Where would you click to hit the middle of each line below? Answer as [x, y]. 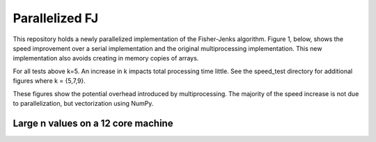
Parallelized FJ [56, 18]
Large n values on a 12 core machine [93, 123]
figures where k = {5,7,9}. [49, 81]
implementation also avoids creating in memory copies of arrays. [106, 58]
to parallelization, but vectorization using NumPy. [83, 103]
